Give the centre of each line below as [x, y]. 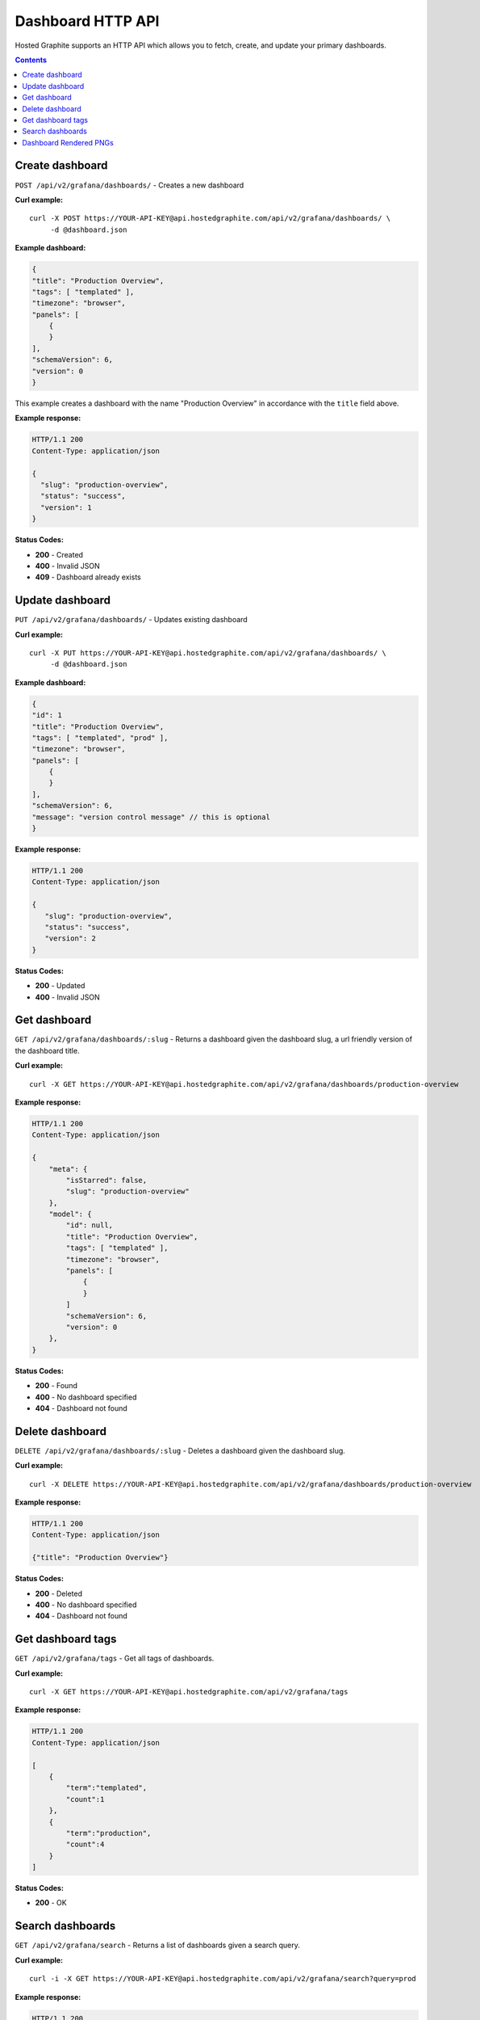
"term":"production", [109, 1833]
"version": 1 [66, 507]
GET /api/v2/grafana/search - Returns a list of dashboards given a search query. [157, 1945]
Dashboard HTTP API [87, 21]
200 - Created [59, 554]
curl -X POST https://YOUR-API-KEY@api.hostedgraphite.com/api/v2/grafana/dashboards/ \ [210, 219]
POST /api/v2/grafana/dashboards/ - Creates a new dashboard [129, 185]
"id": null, [89, 1225]
